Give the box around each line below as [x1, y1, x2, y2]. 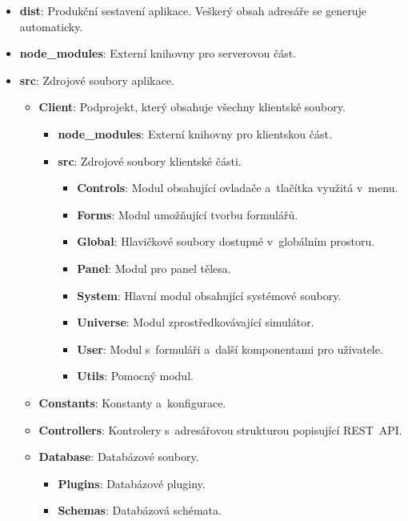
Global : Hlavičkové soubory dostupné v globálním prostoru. [77, 233, 375, 250]
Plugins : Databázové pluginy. [58, 475, 206, 491]
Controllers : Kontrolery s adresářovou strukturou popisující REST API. [38, 421, 402, 438]
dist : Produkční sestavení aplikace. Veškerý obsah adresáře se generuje [19, 2, 367, 18]
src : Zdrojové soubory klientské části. [58, 152, 242, 169]
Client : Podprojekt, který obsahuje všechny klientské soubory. [38, 98, 346, 115]
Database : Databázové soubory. [38, 448, 199, 465]
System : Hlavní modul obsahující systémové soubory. [77, 287, 342, 303]
